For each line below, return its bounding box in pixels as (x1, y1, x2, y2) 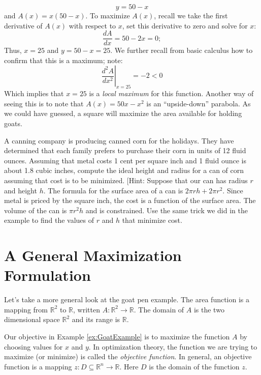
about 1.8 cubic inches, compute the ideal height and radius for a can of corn (4, 165, 244, 176)
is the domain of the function (149, 361, 240, 371)
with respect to (69, 20, 116, 31)
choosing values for (4, 341, 63, 352)
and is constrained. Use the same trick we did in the (85, 205, 248, 215)
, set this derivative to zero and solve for (122, 20, 248, 31)
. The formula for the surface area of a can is (43, 185, 183, 195)
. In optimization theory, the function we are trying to (88, 341, 257, 352)
